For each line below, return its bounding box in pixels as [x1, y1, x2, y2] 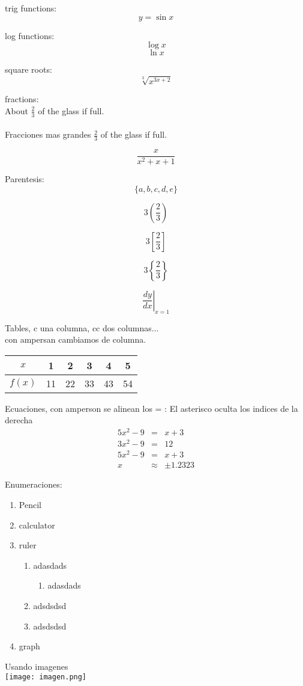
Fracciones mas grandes [5, 128, 91, 141]
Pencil [19, 498, 41, 510]
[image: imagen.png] [5, 673, 87, 682]
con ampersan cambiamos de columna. [5, 333, 146, 346]
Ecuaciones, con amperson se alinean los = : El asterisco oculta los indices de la [5, 402, 298, 414]
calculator [19, 518, 55, 531]
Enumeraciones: [5, 478, 62, 491]
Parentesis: [5, 173, 44, 185]
